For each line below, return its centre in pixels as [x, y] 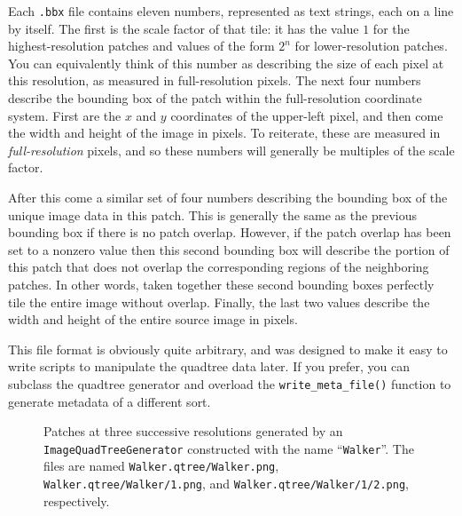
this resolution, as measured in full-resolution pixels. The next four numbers [215, 80]
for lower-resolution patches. [371, 46]
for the [391, 28]
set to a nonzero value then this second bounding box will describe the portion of [229, 249]
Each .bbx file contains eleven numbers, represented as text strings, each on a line [231, 11]
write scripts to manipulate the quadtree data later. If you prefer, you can [209, 366]
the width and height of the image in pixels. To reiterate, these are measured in [224, 133]
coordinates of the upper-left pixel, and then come [307, 115]
